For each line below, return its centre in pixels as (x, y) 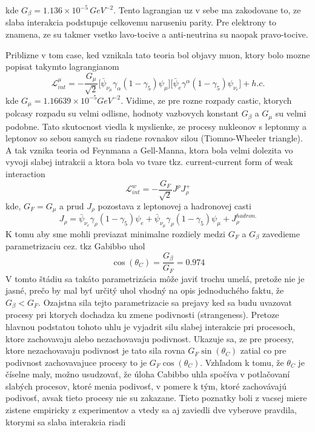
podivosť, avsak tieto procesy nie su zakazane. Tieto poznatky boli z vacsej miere (156, 398)
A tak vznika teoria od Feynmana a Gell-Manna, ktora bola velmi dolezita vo (149, 150)
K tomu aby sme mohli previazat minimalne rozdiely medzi (115, 233)
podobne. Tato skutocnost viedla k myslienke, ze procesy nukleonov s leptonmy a (156, 126)
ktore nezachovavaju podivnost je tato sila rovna (95, 350)
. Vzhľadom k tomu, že (242, 362)
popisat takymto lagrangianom (62, 66)
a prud (72, 206)
